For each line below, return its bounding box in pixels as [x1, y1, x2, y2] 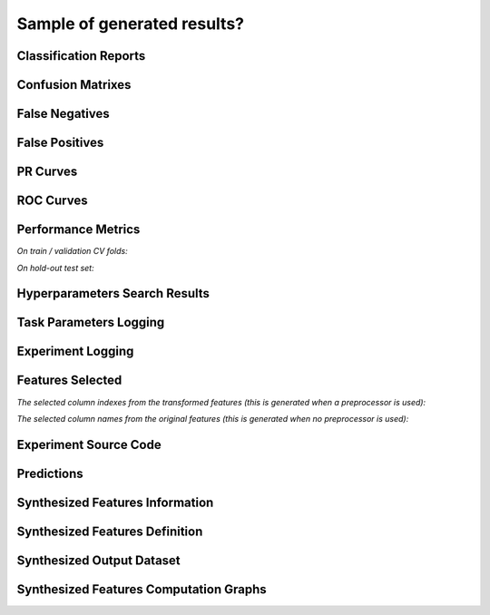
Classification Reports [16, 48, 146, 63]
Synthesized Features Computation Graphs [16, 581, 267, 597]
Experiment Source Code [16, 436, 162, 453]
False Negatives [16, 106, 110, 122]
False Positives [16, 135, 104, 151]
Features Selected [16, 373, 122, 388]
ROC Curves [16, 193, 88, 209]
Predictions [16, 465, 83, 481]
